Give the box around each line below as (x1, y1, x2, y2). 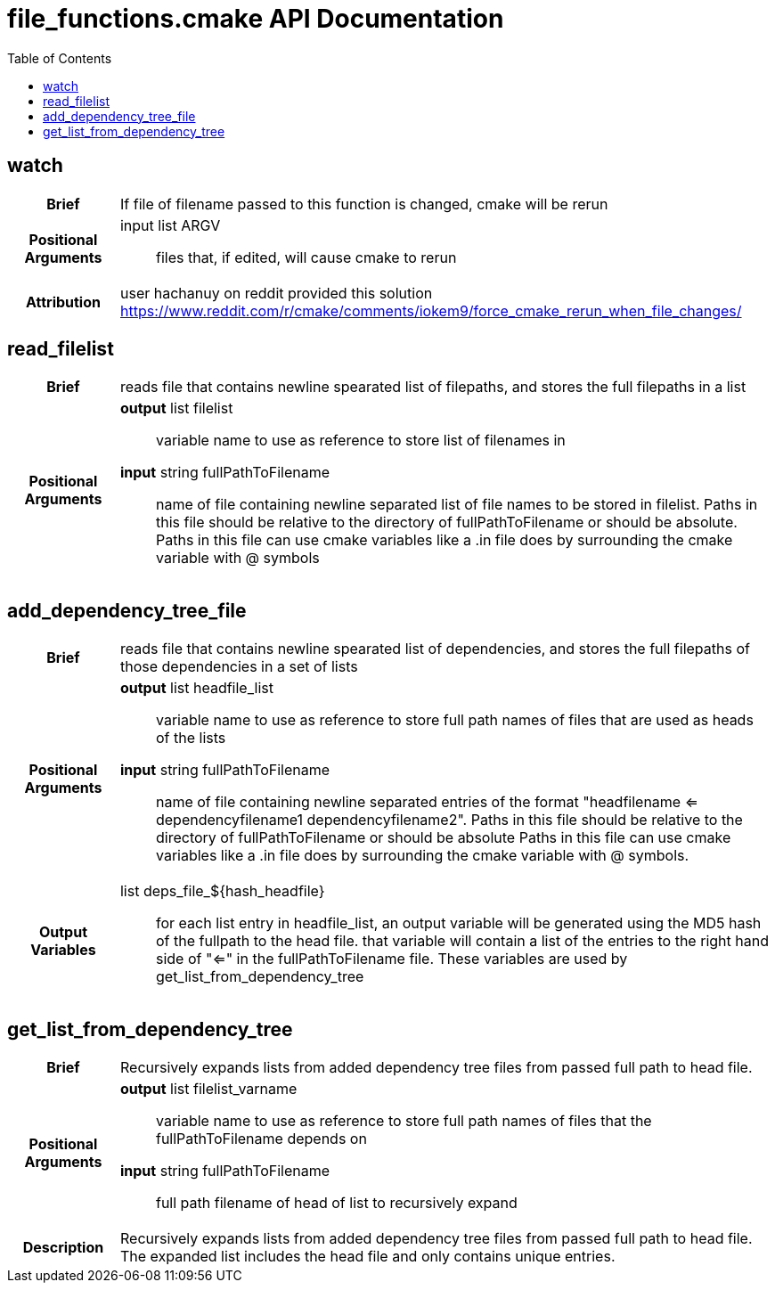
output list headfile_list (119, 679, 273, 698)
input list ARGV (119, 216, 221, 234)
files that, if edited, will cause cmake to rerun (155, 248, 457, 266)
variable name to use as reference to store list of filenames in (155, 431, 566, 450)
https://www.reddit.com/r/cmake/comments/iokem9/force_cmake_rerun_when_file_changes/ (119, 301, 742, 320)
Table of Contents (7, 50, 112, 66)
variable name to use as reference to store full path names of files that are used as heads (155, 711, 754, 730)
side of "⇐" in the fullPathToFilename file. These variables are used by (155, 950, 628, 968)
